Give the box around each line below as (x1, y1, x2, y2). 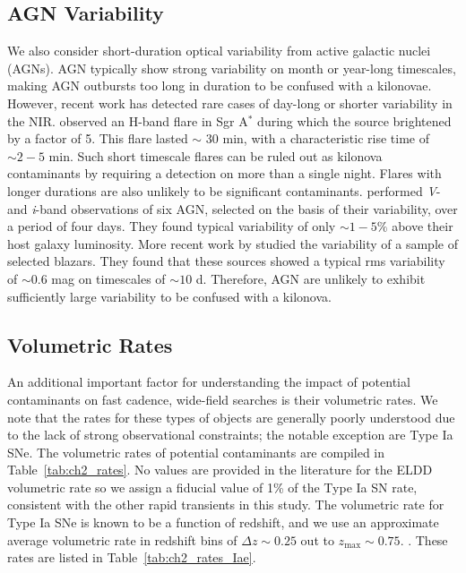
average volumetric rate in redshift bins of (7, 530, 237, 549)
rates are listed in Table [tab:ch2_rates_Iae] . (7, 548, 256, 567)
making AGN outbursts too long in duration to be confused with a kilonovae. (7, 76, 432, 95)
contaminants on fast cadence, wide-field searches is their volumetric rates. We (7, 389, 438, 408)
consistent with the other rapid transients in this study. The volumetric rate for (7, 495, 444, 514)
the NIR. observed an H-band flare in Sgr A (7, 111, 248, 130)
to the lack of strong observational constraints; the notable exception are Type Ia (7, 425, 453, 444)
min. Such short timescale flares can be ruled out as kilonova (48, 146, 383, 165)
